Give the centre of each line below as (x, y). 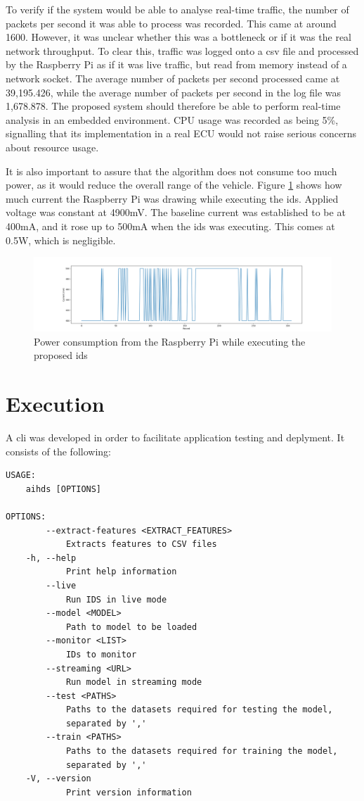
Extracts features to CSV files (141, 544)
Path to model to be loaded (131, 627)
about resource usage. (52, 147)
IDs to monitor (101, 654)
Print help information (121, 572)
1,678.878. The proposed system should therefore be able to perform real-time (173, 106)
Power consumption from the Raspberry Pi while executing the (170, 341)
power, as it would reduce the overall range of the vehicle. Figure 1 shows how (174, 185)
